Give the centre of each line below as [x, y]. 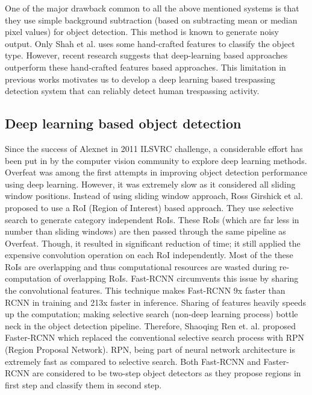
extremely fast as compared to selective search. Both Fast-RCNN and [133, 361]
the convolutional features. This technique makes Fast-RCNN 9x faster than [145, 290]
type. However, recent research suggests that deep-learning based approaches [146, 55]
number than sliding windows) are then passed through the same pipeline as [145, 231]
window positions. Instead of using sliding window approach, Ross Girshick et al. [154, 196]
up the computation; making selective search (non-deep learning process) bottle [151, 314]
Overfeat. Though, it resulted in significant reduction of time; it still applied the [153, 243]
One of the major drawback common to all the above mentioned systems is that [152, 8]
